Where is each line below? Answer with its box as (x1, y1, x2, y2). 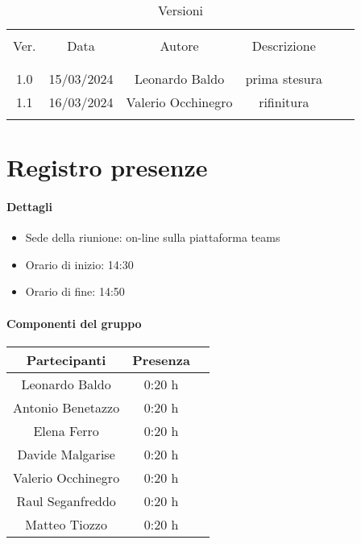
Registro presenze (6, 151, 208, 184)
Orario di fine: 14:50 (25, 283, 125, 300)
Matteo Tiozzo (25, 514, 107, 534)
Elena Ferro (33, 421, 99, 440)
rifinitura (259, 93, 309, 111)
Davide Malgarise (17, 444, 115, 463)
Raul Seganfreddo (16, 491, 116, 510)
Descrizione (251, 36, 316, 55)
